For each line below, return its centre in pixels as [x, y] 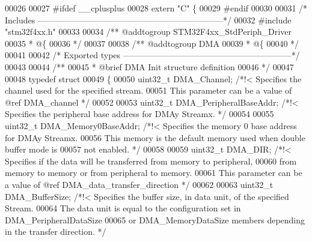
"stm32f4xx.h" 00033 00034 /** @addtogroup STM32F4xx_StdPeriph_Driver [148, 32]
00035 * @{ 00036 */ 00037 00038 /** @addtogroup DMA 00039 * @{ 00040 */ [152, 43]
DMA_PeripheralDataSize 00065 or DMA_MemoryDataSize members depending [155, 219]
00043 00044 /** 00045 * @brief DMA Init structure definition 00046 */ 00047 [149, 66]
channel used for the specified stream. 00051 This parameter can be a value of [148, 90]
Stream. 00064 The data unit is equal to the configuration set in [123, 208]
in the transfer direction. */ [56, 231]
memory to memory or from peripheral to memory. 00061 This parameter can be [154, 173]
